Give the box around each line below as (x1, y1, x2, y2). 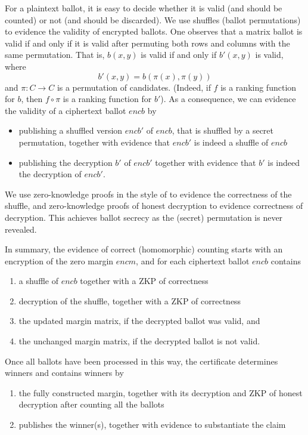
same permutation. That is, (5, 48, 105, 61)
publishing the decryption (18, 156, 113, 168)
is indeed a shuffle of (194, 135, 269, 148)
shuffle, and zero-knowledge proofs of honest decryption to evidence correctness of (5, 199, 303, 212)
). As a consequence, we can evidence (160, 92, 296, 105)
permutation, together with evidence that (18, 135, 170, 148)
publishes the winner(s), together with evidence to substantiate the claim (18, 418, 286, 431)
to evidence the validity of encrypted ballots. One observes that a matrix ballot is (5, 25, 303, 38)
